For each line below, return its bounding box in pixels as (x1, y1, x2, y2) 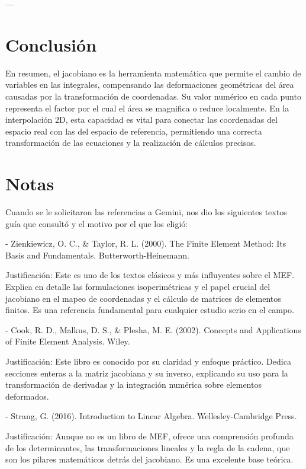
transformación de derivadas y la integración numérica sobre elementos (5, 378, 262, 391)
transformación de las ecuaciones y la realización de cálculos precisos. (5, 136, 256, 149)
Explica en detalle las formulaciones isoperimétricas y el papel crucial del (5, 280, 270, 292)
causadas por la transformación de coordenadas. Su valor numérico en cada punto (5, 90, 301, 102)
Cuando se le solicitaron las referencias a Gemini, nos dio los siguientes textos (5, 206, 287, 218)
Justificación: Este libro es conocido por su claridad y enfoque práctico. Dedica (5, 355, 291, 367)
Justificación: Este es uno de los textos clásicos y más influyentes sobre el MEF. (5, 269, 295, 281)
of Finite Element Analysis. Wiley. (5, 335, 130, 347)
